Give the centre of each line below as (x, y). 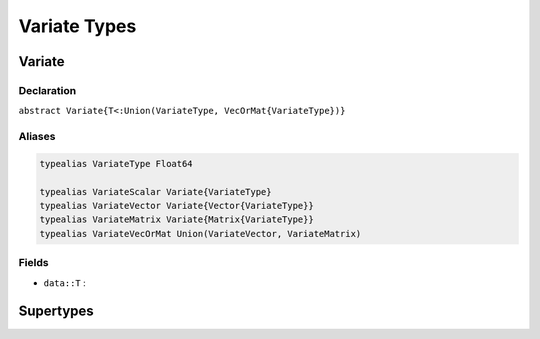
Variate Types (77, 26)
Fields (33, 263)
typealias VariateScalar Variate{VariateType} (155, 191)
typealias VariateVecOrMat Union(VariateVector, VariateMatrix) (200, 233)
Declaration (47, 90)
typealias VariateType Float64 (116, 163)
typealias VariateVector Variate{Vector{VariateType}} (176, 206)
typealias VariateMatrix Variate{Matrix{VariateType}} (176, 219)
